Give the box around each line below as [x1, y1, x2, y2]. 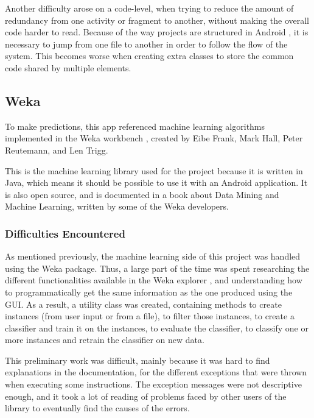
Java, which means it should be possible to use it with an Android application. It [5, 176, 308, 189]
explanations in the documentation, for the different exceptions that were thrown [5, 366, 307, 378]
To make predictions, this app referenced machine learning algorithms [5, 119, 265, 132]
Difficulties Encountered [5, 225, 125, 241]
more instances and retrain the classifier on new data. [5, 333, 204, 346]
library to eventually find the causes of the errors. [5, 402, 190, 414]
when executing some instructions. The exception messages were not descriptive [5, 378, 302, 391]
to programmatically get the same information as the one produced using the [5, 285, 293, 298]
